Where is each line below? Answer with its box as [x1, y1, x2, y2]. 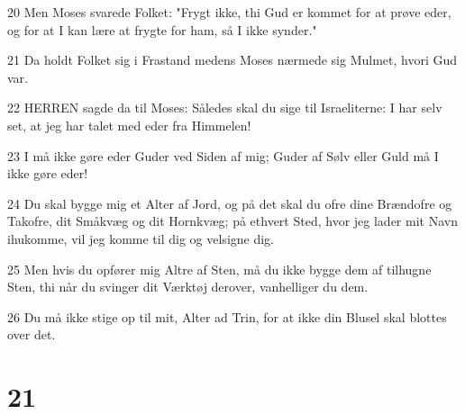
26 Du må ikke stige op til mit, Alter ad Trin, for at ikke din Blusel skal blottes [7, 307, 447, 326]
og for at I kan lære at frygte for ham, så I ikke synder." [7, 20, 317, 39]
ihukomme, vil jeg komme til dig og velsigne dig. [7, 229, 275, 247]
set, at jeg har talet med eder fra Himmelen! [7, 115, 251, 134]
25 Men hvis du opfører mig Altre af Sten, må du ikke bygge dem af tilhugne [7, 259, 432, 278]
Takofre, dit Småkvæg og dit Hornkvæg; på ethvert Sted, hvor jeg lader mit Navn [7, 211, 458, 230]
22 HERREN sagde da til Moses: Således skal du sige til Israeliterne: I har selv [7, 98, 442, 117]
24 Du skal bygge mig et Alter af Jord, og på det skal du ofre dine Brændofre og [7, 193, 452, 212]
